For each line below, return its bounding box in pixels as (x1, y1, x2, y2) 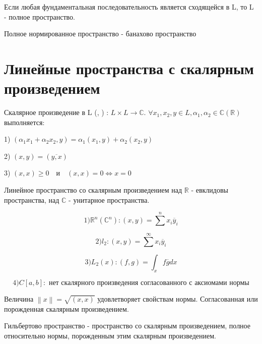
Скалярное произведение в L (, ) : (4, 107, 109, 118)
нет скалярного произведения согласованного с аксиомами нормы (48, 279, 249, 286)
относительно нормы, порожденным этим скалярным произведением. (4, 330, 216, 341)
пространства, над (4, 194, 59, 205)
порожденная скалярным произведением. (4, 303, 129, 314)
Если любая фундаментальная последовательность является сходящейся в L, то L (4, 2, 254, 12)
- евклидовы (191, 185, 228, 195)
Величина (4, 293, 34, 304)
